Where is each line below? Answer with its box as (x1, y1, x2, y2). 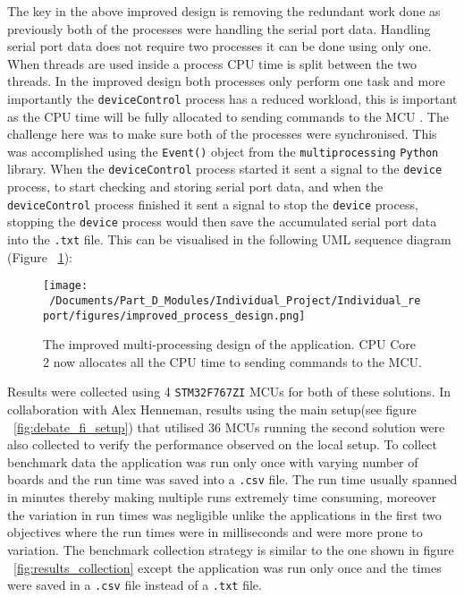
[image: (43, 279, 89, 293)
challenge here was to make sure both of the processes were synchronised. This (7, 124, 437, 143)
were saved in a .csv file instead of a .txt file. (7, 576, 262, 594)
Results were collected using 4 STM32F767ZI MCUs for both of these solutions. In (7, 382, 451, 401)
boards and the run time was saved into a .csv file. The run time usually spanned (7, 470, 458, 489)
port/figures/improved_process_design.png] (43, 309, 306, 322)
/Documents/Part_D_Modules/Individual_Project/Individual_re (49, 294, 421, 307)
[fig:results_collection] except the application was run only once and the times (13, 558, 442, 576)
